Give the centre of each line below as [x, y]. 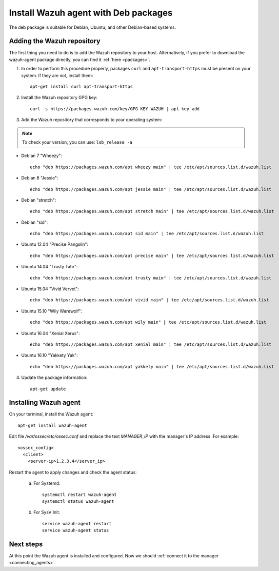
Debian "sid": [35, 222]
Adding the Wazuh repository [55, 41]
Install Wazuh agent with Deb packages [91, 13]
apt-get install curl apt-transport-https [81, 87]
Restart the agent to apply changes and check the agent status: [73, 472]
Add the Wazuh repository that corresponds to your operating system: [92, 120]
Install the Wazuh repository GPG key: [59, 98]
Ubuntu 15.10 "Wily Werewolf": [52, 311]
